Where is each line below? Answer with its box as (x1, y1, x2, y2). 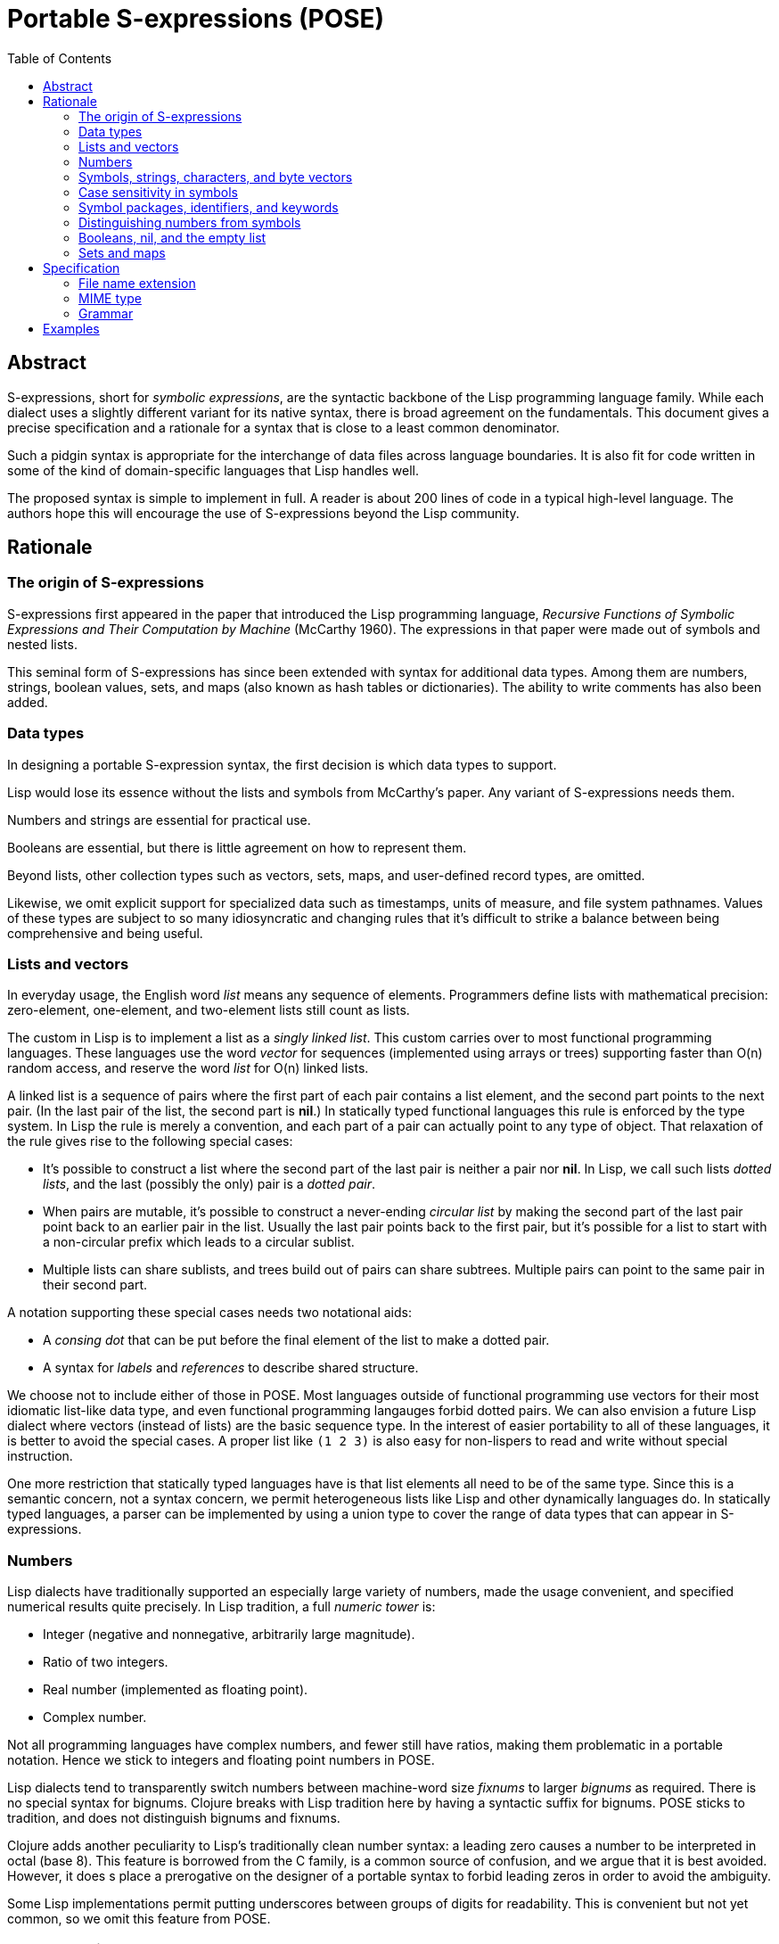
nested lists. (7, 636, 78, 652)
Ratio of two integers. (43, 1654, 168, 1670)
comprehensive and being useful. (7, 925, 203, 941)
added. (7, 694, 48, 710)
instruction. (7, 1448, 73, 1464)
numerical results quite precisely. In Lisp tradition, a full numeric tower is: (7, 1599, 436, 1615)
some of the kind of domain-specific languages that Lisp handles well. (7, 462, 420, 478)
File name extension (78, 275, 196, 291)
